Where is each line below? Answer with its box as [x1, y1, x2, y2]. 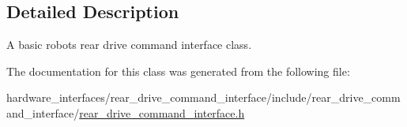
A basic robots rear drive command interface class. [6, 36, 252, 53]
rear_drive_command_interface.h [79, 104, 245, 121]
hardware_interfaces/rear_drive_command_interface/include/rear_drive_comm [6, 89, 401, 106]
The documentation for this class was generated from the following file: [6, 62, 350, 79]
